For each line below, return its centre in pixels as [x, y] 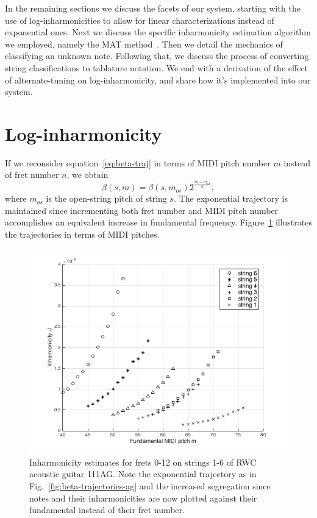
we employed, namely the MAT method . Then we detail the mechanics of [144, 44]
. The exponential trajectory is [231, 198]
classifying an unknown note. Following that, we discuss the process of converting [157, 56]
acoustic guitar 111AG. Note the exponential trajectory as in [143, 474]
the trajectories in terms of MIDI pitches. [82, 234]
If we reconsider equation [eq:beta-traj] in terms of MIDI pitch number [138, 162]
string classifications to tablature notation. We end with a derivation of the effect [157, 67]
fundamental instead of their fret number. [107, 510]
